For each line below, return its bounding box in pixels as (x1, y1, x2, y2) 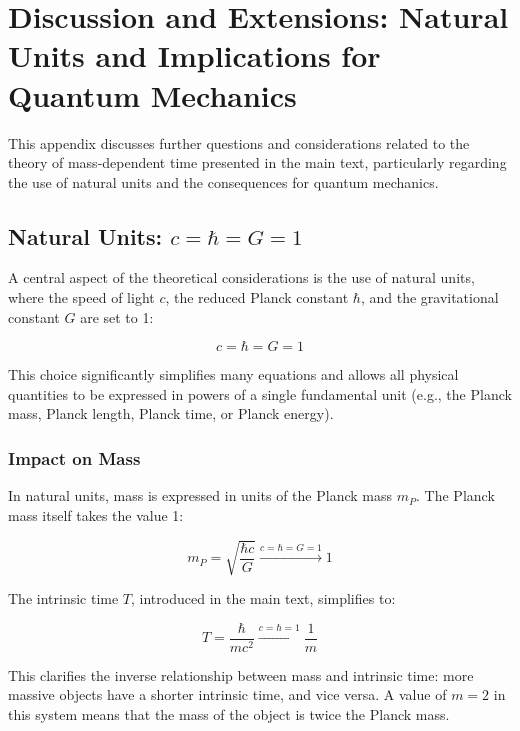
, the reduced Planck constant (165, 287, 349, 308)
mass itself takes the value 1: (8, 504, 184, 525)
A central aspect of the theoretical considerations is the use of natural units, (8, 267, 475, 288)
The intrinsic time (8, 588, 119, 608)
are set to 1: (80, 306, 154, 327)
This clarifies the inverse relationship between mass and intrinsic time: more (8, 664, 474, 685)
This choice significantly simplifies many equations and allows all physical (8, 364, 459, 385)
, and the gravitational (360, 287, 499, 308)
